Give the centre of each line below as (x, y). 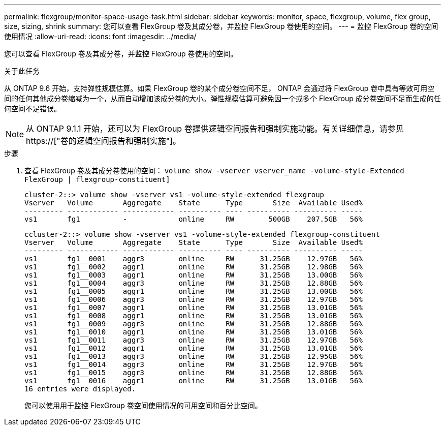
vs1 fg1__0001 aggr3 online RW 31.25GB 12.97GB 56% (194, 259)
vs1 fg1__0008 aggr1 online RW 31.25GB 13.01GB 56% (194, 316)
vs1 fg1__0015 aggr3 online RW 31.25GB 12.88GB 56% (194, 373)
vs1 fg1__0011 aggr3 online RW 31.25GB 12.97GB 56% (194, 340)
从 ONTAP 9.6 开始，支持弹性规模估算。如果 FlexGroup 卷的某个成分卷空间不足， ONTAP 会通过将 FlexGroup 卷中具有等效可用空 (219, 88)
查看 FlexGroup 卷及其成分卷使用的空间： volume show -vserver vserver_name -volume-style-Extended (214, 171)
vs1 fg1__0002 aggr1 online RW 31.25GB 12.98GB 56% (194, 267)
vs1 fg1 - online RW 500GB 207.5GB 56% (194, 219)
